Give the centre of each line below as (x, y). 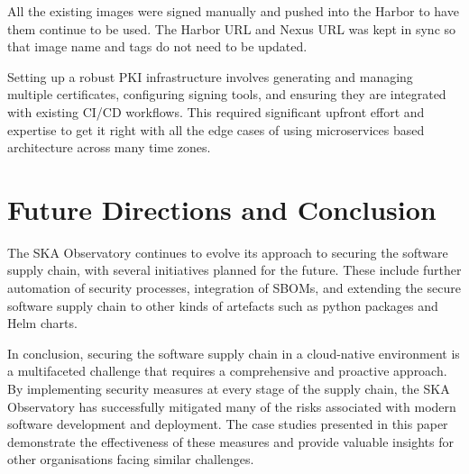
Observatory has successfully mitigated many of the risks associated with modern (232, 406)
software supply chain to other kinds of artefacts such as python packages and (223, 305)
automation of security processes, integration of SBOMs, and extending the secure (234, 288)
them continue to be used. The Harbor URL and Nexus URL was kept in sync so (232, 28)
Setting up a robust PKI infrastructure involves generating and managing (210, 76)
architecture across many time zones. (109, 147)
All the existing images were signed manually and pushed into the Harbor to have (233, 11)
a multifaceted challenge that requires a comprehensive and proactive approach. (227, 371)
